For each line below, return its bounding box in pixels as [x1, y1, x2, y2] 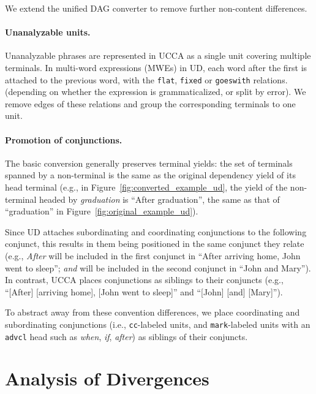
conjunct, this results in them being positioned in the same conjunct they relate [5, 237, 304, 250]
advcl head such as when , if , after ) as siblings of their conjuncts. [5, 330, 248, 343]
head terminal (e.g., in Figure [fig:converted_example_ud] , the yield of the [5, 181, 288, 193]
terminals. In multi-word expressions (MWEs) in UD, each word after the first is [5, 61, 307, 74]
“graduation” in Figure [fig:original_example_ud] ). [5, 205, 198, 218]
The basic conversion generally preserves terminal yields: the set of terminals [5, 156, 293, 169]
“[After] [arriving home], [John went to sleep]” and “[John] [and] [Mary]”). [5, 285, 283, 298]
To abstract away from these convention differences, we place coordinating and [5, 306, 300, 319]
